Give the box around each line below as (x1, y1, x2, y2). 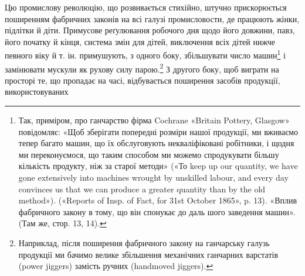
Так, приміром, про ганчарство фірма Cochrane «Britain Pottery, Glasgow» (18, 114, 290, 126)
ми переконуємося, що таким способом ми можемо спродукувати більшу (18, 148, 279, 160)
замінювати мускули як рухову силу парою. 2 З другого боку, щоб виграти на (5, 61, 279, 75)
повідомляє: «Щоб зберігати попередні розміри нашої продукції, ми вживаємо (18, 125, 299, 137)
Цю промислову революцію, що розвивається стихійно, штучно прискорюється (5, 1, 287, 13)
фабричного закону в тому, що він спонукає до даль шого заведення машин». (18, 205, 296, 218)
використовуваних (5, 85, 69, 98)
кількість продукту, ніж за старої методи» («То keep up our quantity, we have (18, 160, 298, 172)
